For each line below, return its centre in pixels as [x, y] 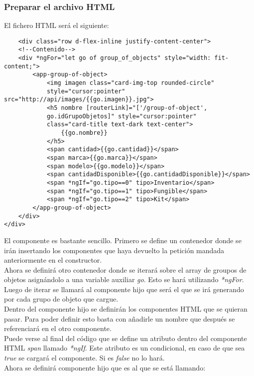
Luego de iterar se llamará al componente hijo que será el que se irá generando [124, 289]
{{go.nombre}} [84, 133]
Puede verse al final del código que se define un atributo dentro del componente [126, 338]
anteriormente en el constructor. [53, 260]
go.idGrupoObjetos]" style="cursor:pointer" [122, 116]
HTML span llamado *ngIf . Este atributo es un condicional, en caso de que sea [125, 348]
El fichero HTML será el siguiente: [57, 25]
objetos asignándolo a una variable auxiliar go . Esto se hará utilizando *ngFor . [124, 279]
